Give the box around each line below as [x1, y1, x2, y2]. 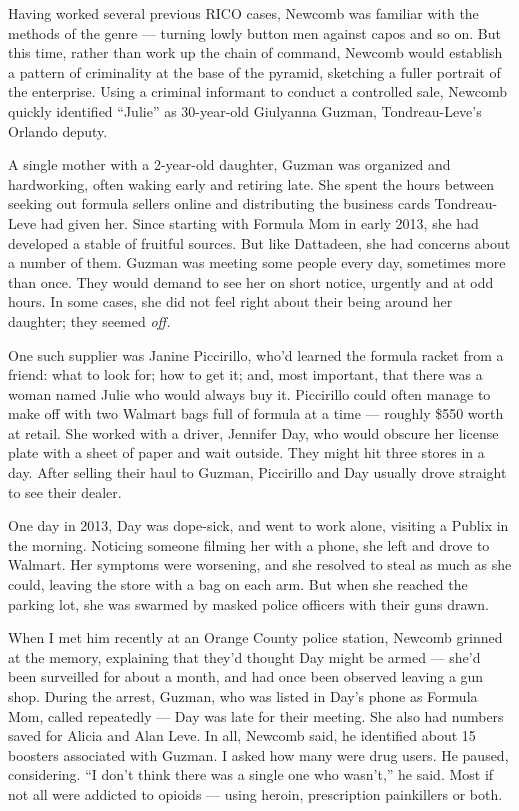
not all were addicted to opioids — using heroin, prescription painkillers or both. [8, 783, 503, 804]
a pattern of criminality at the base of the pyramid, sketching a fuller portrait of [8, 61, 501, 82]
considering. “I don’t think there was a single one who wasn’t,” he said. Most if [8, 764, 494, 785]
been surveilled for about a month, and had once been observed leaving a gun [8, 666, 484, 687]
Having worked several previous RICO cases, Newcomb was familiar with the [8, 3, 479, 23]
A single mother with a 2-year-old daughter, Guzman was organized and [8, 154, 451, 175]
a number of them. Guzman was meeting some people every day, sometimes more [8, 252, 506, 273]
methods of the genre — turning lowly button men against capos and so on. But [8, 22, 501, 43]
